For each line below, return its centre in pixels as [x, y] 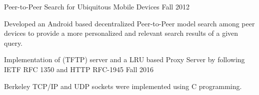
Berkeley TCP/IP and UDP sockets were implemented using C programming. [123, 86]
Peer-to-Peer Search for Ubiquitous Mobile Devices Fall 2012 [97, 6]
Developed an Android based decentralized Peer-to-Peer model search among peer [129, 23]
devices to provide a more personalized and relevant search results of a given [121, 33]
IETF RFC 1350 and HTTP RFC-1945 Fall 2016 [79, 69]
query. [13, 43]
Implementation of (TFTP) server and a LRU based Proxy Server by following [124, 59]
